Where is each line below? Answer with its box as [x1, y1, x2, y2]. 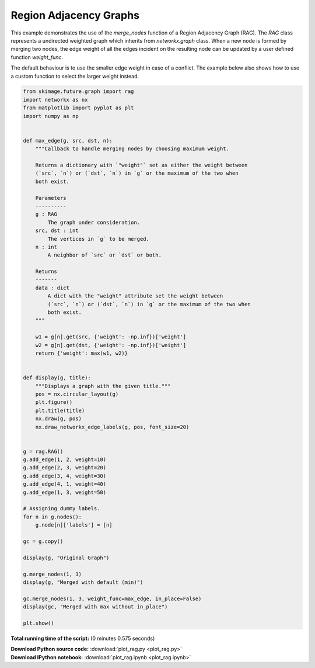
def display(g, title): [23, 375, 92, 381]
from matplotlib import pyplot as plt [23, 105, 134, 111]
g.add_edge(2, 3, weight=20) [23, 465, 107, 471]
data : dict [35, 284, 70, 291]
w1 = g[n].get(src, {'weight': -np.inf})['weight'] [35, 334, 187, 340]
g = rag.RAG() [23, 448, 64, 455]
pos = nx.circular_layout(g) [35, 390, 119, 397]
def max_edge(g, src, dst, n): [23, 137, 113, 144]
